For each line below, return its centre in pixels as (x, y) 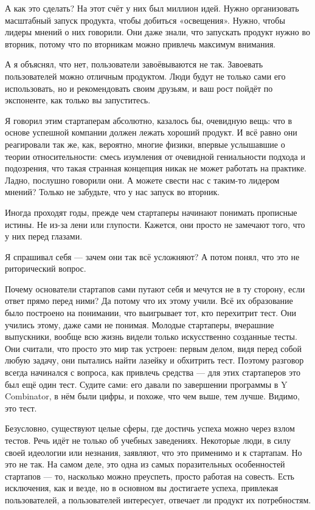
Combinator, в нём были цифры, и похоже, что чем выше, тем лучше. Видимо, (152, 396)
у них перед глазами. (44, 236)
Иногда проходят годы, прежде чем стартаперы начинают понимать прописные (151, 212)
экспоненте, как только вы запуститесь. (78, 100)
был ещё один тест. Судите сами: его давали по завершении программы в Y (146, 384)
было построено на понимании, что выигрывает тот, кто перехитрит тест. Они (151, 313)
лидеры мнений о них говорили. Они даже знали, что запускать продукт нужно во (157, 32)
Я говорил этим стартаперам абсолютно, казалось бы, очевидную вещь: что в (149, 120)
